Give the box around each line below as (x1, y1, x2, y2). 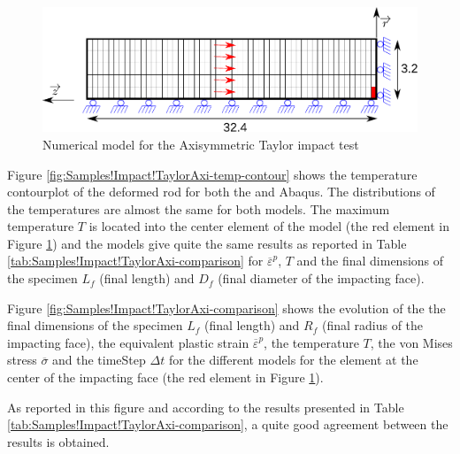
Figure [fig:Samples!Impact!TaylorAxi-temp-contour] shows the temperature (7, 165, 418, 183)
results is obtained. (7, 432, 110, 450)
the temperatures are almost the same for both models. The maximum (7, 199, 390, 218)
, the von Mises (370, 333, 453, 351)
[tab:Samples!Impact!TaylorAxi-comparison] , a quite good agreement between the (7, 415, 448, 434)
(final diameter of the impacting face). (218, 269, 425, 288)
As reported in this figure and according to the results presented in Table (7, 397, 404, 416)
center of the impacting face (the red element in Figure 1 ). (7, 368, 324, 387)
